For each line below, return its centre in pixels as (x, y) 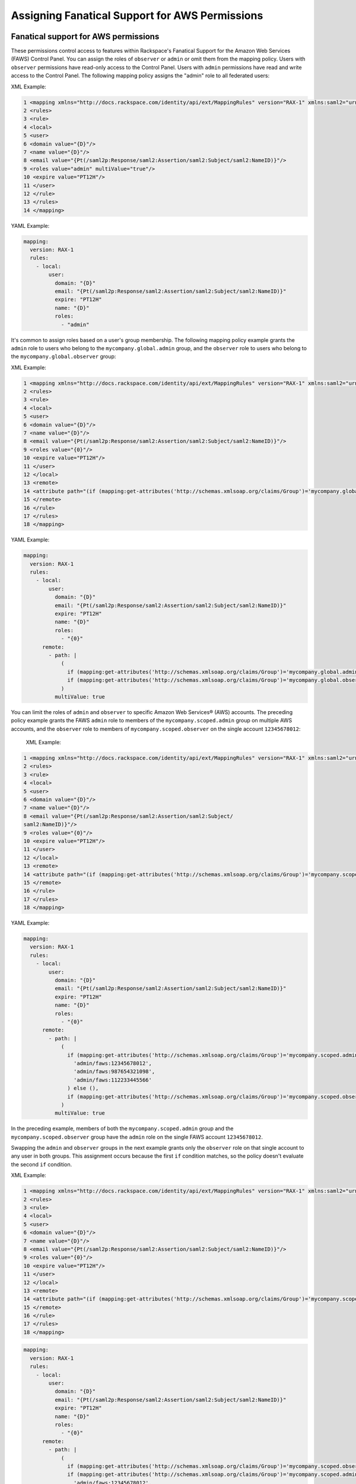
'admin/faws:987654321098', (114, 1072)
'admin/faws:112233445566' (113, 1080)
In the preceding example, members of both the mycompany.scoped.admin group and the (122, 1128)
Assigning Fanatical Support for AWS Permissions (137, 15)
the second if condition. (42, 1164)
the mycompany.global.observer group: (63, 357)
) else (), (83, 1088)
